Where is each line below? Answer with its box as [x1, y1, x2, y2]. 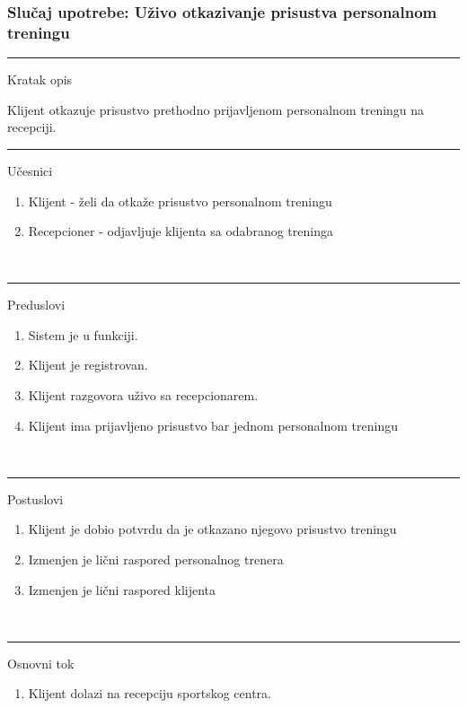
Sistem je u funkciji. [28, 325, 138, 344]
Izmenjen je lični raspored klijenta [28, 580, 216, 599]
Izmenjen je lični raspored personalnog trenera [28, 550, 284, 569]
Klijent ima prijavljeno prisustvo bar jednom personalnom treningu [28, 415, 398, 434]
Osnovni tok [7, 653, 75, 672]
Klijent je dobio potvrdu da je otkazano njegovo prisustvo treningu [28, 520, 397, 538]
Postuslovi [7, 489, 64, 508]
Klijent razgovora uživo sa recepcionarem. [28, 386, 259, 405]
